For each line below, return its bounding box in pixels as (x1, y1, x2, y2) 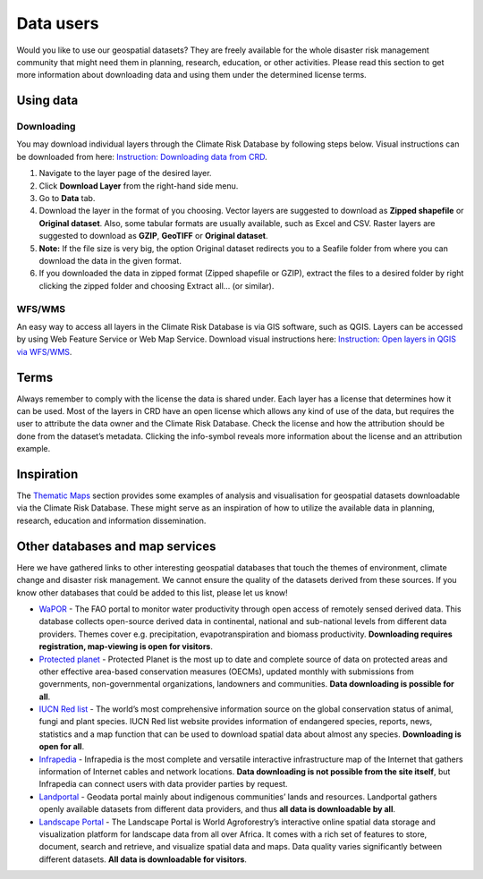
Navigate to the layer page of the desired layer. (38, 168, 212, 179)
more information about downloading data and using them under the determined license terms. (16, 70, 367, 80)
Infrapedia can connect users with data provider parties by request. (38, 779, 288, 790)
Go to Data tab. (38, 193, 96, 204)
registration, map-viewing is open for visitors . (38, 641, 214, 652)
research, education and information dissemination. (16, 515, 207, 526)
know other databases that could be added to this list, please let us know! (16, 587, 288, 598)
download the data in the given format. (38, 256, 182, 266)
